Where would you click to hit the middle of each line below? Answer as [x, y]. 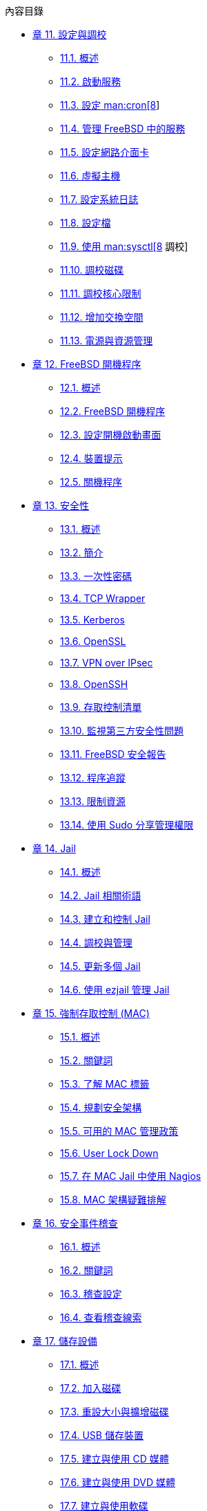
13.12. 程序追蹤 [93, 778]
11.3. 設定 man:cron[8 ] [110, 105]
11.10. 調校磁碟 [92, 270]
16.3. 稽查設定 [91, 1294]
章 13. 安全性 [61, 505]
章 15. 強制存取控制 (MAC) [91, 1013]
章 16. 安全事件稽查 [75, 1223]
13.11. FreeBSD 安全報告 [113, 754]
